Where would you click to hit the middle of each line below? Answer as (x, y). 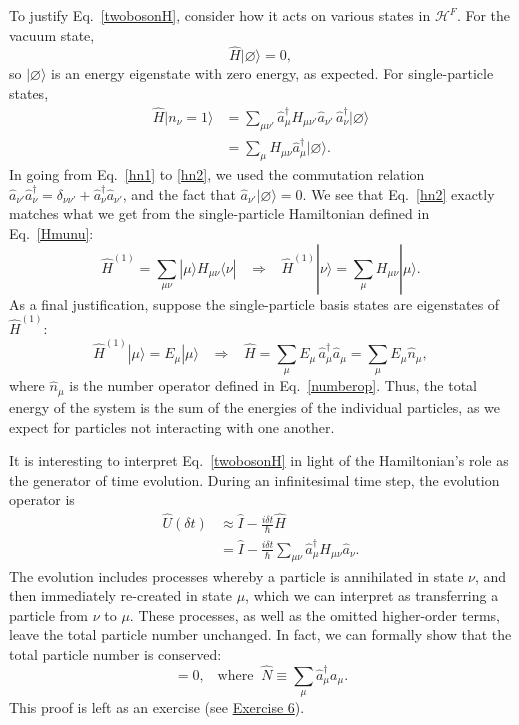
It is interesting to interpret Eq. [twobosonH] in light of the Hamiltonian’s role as (259, 460)
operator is (42, 499)
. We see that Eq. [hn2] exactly (398, 193)
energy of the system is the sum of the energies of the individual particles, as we (254, 406)
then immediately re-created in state (120, 595)
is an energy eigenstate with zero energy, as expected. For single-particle (272, 73)
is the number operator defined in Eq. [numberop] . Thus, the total (273, 385)
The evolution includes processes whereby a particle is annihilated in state (236, 575)
